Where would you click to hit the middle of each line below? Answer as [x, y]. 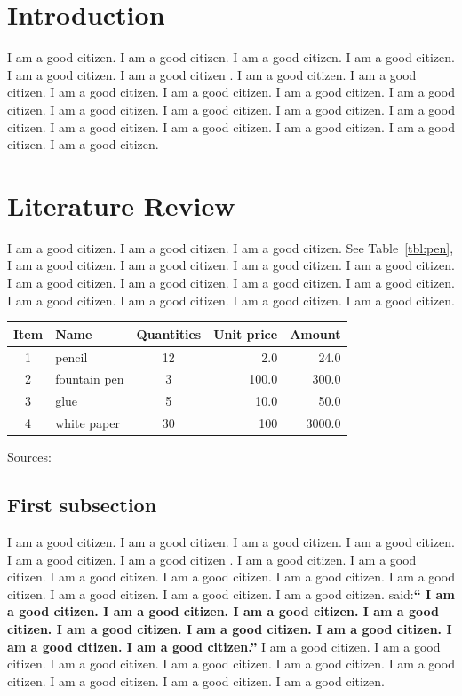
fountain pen [90, 379]
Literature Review [121, 205]
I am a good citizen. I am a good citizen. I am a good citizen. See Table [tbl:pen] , [231, 247]
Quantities [169, 333]
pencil [72, 356]
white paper [88, 423]
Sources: [29, 457]
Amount [315, 333]
